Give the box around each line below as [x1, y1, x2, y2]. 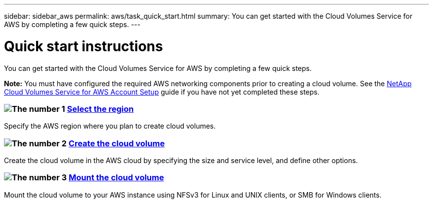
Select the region [67, 103, 134, 114]
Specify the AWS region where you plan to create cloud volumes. [4, 122, 216, 131]
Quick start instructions [4, 37, 163, 55]
